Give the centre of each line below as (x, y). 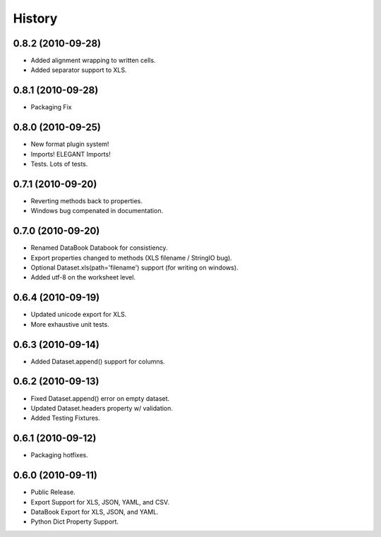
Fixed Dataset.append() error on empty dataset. (100, 398)
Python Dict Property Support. (75, 521)
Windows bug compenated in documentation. (97, 211)
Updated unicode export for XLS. (79, 315)
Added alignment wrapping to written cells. (93, 61)
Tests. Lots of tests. (59, 164)
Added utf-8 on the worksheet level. (83, 277)
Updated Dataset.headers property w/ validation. (102, 408)
